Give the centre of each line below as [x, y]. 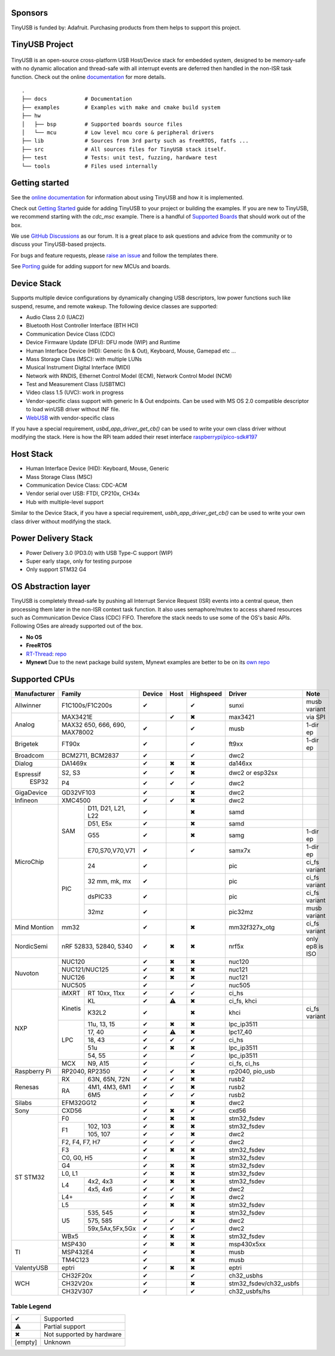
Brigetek [27, 744]
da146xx [240, 763]
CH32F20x [77, 1275]
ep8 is [315, 946]
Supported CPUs [43, 679]
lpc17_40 [240, 1032]
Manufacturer [35, 693]
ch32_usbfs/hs [249, 1291]
